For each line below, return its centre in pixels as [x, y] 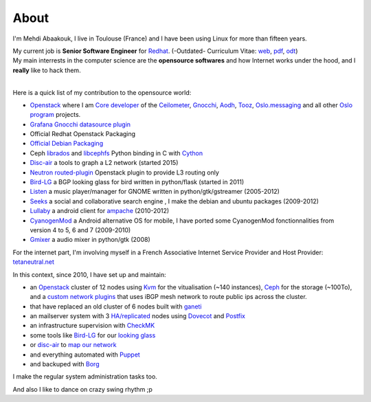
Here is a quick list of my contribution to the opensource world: [102, 92]
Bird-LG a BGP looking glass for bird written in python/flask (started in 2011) [137, 182]
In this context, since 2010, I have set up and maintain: [89, 274]
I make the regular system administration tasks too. [85, 377]
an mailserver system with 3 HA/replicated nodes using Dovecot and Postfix [137, 316]
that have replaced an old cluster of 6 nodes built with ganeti [116, 306]
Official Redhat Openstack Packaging [83, 134]
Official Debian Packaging [66, 144]
